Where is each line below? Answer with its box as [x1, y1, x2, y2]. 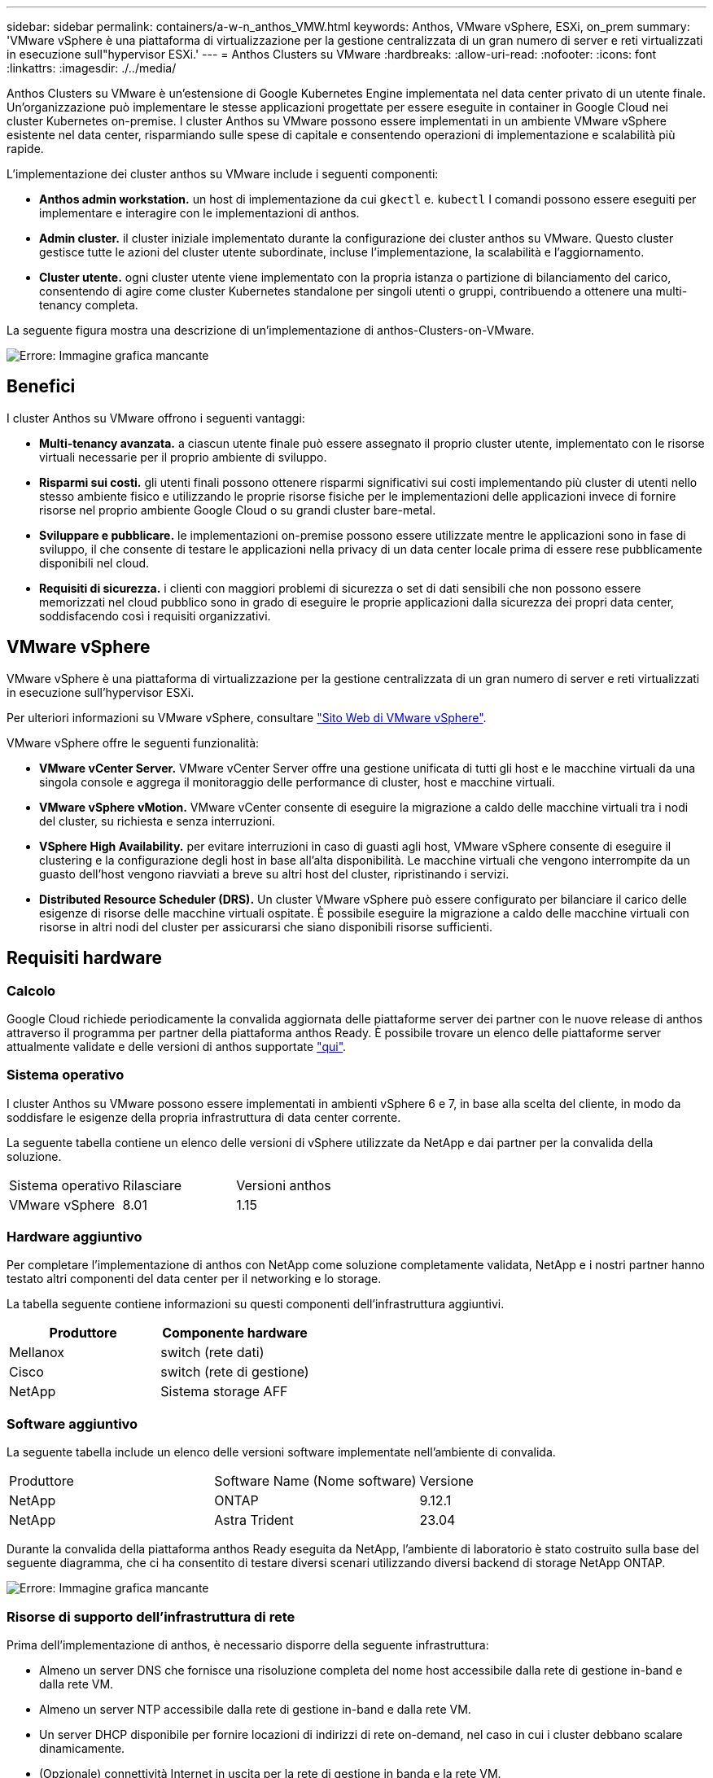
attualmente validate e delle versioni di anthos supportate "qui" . [7, 1039, 347, 1053]
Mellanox [9, 1344, 64, 1361]
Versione [419, 1473, 474, 1490]
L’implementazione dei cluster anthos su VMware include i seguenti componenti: [7, 167, 439, 181]
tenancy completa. [39, 298, 138, 312]
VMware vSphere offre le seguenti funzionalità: [7, 735, 260, 750]
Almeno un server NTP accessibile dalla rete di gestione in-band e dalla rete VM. [39, 1701, 471, 1716]
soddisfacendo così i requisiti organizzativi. [39, 608, 271, 623]
